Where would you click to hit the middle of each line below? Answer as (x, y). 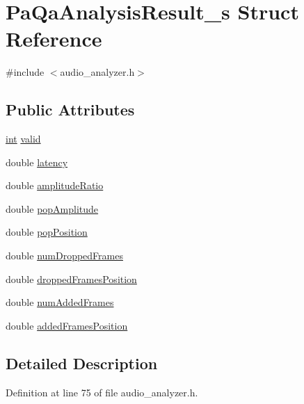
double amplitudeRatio (55, 185)
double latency (37, 162)
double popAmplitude (52, 208)
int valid (23, 139)
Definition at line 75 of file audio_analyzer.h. (102, 392)
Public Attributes (70, 110)
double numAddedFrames (60, 302)
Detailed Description (82, 363)
